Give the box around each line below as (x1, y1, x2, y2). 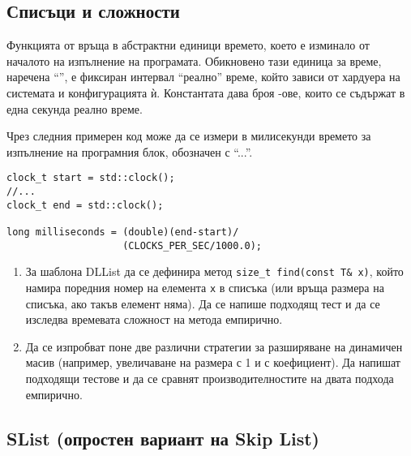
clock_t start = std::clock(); (6, 172, 175, 184)
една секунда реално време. (6, 100, 143, 117)
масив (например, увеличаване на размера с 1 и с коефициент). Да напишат (25, 354, 400, 371)
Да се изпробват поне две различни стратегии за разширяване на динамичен (25, 338, 403, 355)
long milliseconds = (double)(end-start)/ (6, 226, 239, 238)
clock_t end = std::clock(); (6, 199, 164, 211)
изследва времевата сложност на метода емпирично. (25, 311, 283, 328)
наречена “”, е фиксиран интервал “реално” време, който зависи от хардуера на (6, 68, 400, 85)
